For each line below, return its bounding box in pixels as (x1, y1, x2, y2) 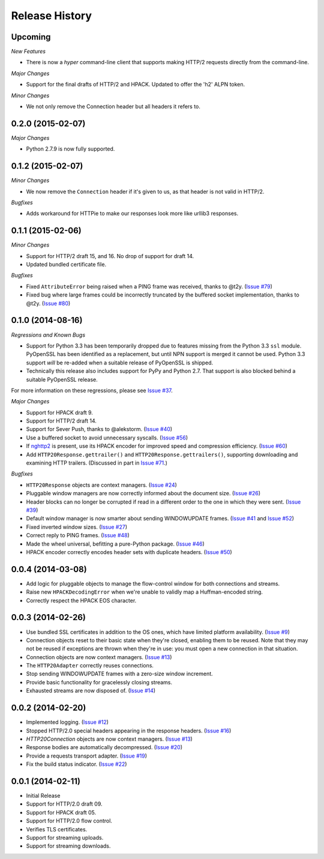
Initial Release (26, 792, 61, 800)
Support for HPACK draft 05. (26, 809, 96, 816)
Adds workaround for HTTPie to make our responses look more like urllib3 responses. (26, 210, 239, 217)
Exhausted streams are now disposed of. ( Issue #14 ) (26, 687, 156, 695)
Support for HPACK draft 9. (26, 409, 93, 416)
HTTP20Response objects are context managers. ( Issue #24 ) (26, 481, 177, 489)
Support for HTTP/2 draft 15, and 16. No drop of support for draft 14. (26, 252, 194, 259)
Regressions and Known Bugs (11, 331, 86, 339)
